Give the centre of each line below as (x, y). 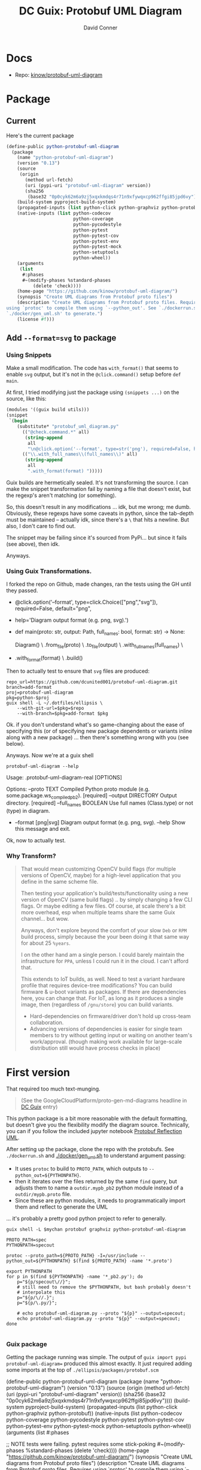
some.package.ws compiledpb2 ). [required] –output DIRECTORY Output (92, 796)
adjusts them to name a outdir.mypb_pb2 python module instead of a (99, 1188)
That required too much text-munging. (53, 1089)
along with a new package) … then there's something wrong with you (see (98, 737)
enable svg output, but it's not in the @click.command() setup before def (94, 374)
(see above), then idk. (33, 544)
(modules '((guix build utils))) (48, 410)
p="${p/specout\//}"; (44, 1282)
